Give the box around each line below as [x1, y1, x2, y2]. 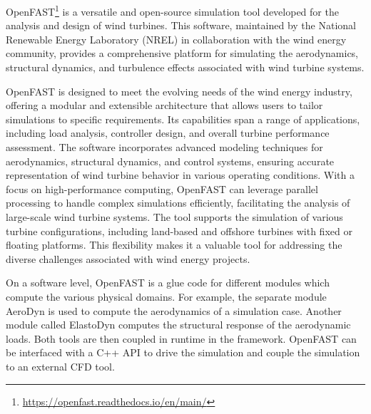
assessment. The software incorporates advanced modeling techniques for [6, 140, 323, 154]
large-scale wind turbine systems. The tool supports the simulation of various [6, 209, 343, 224]
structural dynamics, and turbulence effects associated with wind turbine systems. [6, 60, 365, 75]
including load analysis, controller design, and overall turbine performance [6, 125, 330, 140]
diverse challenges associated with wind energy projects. [6, 251, 250, 266]
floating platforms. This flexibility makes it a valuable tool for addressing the [6, 237, 342, 252]
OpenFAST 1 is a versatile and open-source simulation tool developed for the [6, 2, 339, 19]
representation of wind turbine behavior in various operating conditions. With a [6, 167, 355, 182]
